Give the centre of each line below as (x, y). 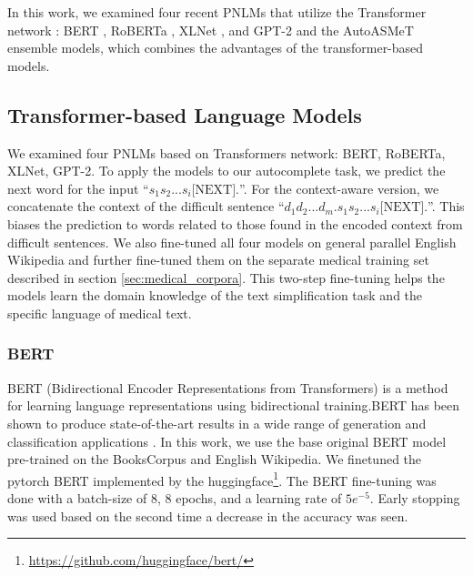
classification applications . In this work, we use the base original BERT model (227, 441)
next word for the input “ (78, 188)
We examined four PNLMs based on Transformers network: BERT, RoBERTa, (226, 152)
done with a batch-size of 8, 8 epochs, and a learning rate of (175, 497)
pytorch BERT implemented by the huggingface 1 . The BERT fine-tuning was (222, 479)
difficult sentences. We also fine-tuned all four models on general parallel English (232, 242)
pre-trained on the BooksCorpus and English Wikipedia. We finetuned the (215, 459)
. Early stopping (415, 497)
